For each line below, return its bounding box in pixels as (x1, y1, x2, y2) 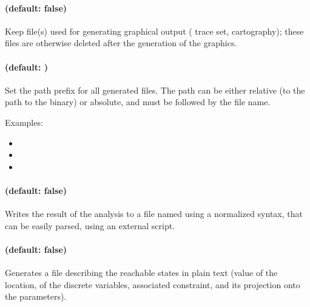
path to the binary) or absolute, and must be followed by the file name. (5, 95, 271, 108)
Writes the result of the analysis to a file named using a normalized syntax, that (5, 207, 303, 220)
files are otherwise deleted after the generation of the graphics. (5, 36, 237, 49)
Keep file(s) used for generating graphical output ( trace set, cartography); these (5, 24, 304, 37)
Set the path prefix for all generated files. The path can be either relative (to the (5, 83, 305, 96)
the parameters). (5, 290, 67, 303)
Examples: (5, 116, 43, 128)
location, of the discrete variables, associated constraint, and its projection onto (5, 278, 300, 291)
